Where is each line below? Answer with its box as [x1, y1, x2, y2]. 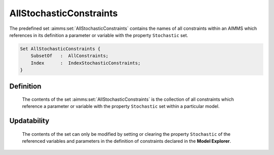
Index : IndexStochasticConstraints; [30, 60, 141, 66]
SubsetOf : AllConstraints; [30, 53, 109, 59]
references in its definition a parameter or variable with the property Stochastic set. [9, 32, 189, 38]
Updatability [9, 117, 50, 125]
